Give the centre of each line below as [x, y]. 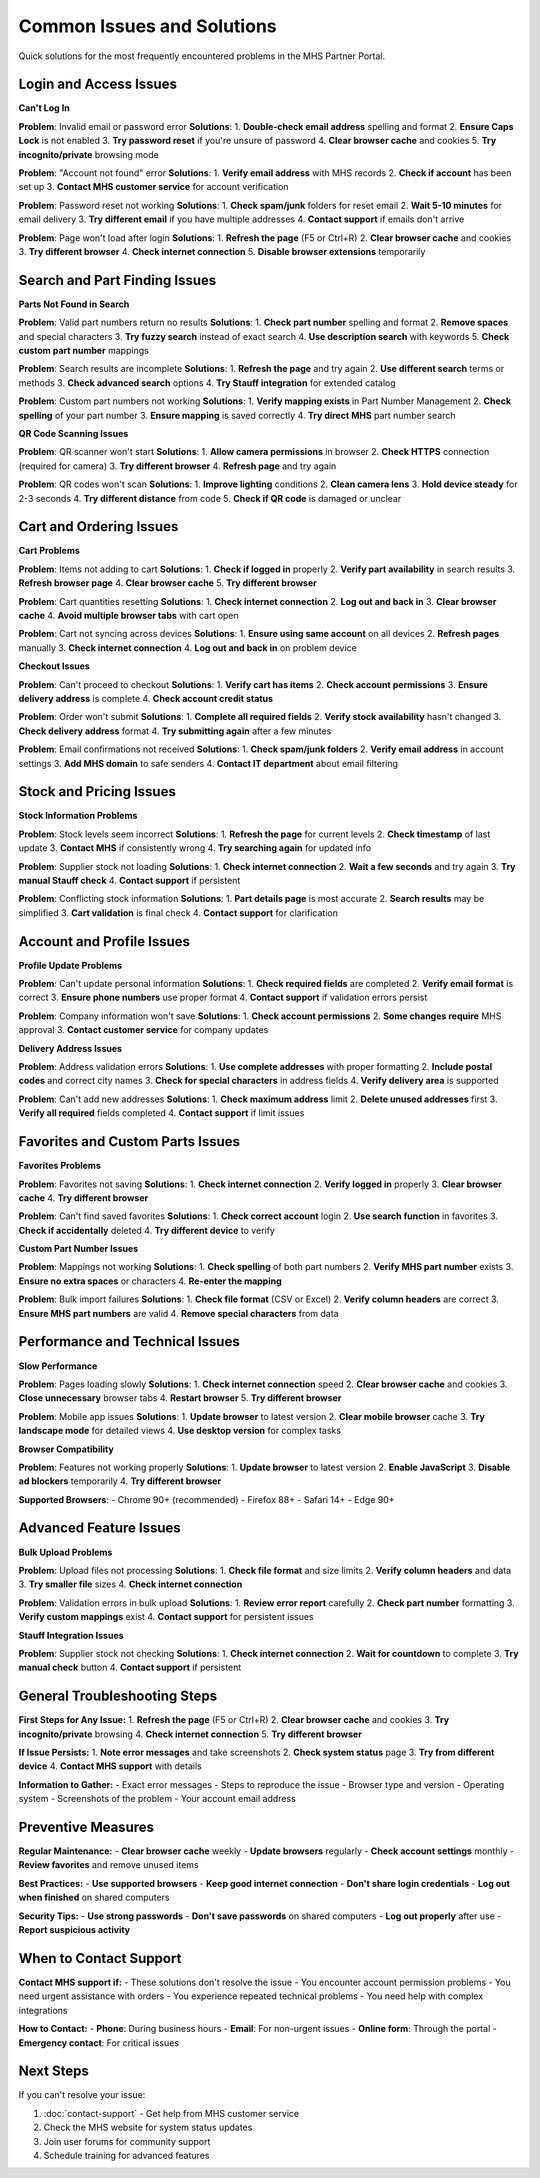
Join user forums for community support [127, 2141]
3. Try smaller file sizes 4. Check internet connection [130, 1584]
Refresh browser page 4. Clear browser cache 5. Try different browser [167, 583]
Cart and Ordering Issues [98, 526]
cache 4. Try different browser [83, 1197]
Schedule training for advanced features [126, 2155]
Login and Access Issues [97, 84]
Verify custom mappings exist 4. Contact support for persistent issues [166, 1617]
